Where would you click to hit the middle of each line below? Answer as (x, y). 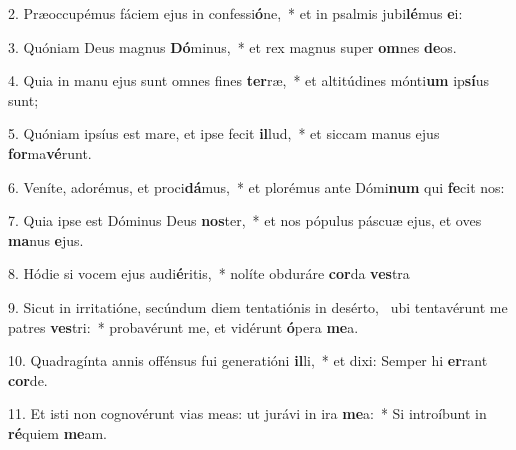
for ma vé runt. (50, 152)
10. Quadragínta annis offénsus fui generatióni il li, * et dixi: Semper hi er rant (248, 360)
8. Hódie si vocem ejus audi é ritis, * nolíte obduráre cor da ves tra (209, 273)
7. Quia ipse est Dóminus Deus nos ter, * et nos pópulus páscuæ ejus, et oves (245, 220)
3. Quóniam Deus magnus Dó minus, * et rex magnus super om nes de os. (232, 46)
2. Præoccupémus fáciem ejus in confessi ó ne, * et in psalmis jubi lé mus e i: (235, 13)
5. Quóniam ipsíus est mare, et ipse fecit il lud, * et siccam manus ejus (224, 133)
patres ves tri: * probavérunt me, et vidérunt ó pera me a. (183, 326)
